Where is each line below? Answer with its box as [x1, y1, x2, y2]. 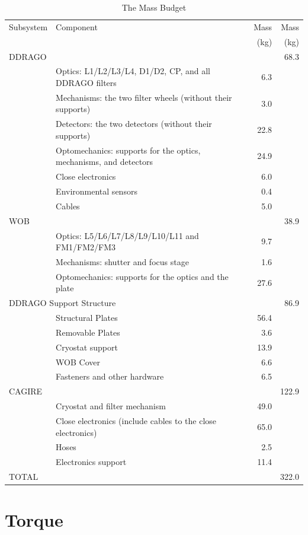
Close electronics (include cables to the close [56, 414, 217, 426]
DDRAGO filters [56, 76, 117, 88]
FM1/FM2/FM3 [56, 241, 116, 253]
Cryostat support [56, 340, 118, 353]
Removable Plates [56, 326, 120, 338]
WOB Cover [56, 355, 100, 368]
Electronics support [56, 456, 127, 468]
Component [56, 20, 98, 33]
